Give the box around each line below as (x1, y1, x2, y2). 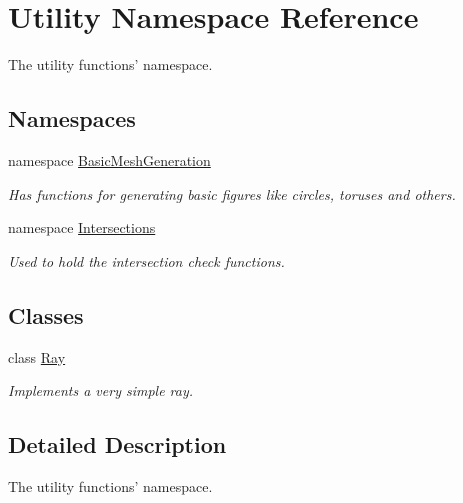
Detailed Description (8, 429, 227, 460)
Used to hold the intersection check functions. (8, 250, 285, 271)
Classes (8, 299, 84, 330)
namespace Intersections (8, 217, 156, 238)
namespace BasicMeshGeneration (8, 149, 211, 170)
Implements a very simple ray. (8, 380, 194, 401)
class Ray (8, 346, 66, 367)
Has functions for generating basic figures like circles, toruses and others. (8, 183, 456, 204)
